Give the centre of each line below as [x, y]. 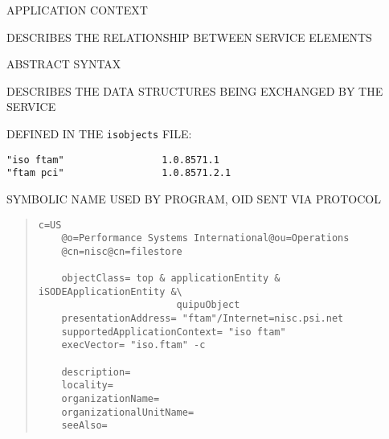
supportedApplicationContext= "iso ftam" [174, 332]
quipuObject [208, 305]
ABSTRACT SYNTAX [64, 64]
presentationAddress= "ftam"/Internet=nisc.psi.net [203, 319]
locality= [87, 386]
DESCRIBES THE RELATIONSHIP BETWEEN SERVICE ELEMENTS [189, 37]
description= [96, 372]
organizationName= [111, 399]
